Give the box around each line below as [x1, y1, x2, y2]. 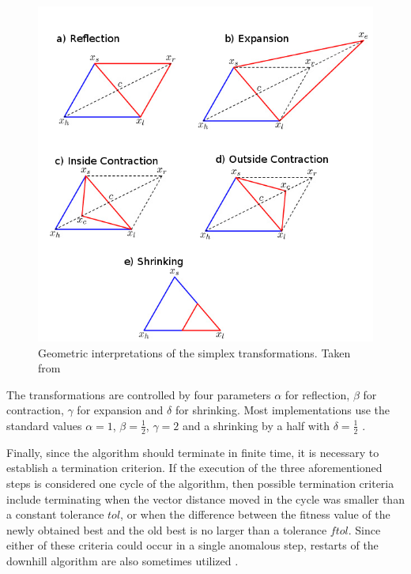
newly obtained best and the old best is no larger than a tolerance [6, 521, 327, 538]
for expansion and [77, 402, 164, 418]
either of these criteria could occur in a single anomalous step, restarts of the [6, 537, 379, 553]
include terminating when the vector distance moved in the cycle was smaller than [6, 490, 405, 507]
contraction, [6, 402, 64, 418]
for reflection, [285, 386, 350, 402]
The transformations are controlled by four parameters [6, 386, 271, 402]
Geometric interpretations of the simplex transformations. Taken [38, 344, 351, 361]
